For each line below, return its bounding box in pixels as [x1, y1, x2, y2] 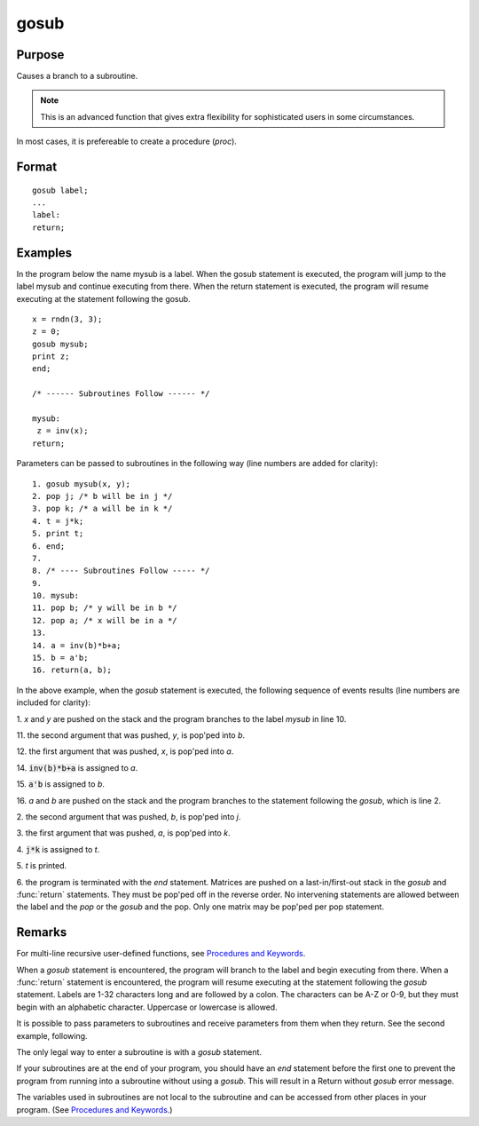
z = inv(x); [36, 426, 89, 436]
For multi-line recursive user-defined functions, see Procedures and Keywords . [16, 948, 306, 959]
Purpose [16, 47, 65, 62]
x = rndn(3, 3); [32, 313, 103, 324]
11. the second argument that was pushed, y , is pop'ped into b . [16, 730, 246, 741]
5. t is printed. [16, 860, 67, 871]
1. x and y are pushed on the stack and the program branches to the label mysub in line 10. [16, 713, 347, 724]
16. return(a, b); [32, 665, 113, 675]
